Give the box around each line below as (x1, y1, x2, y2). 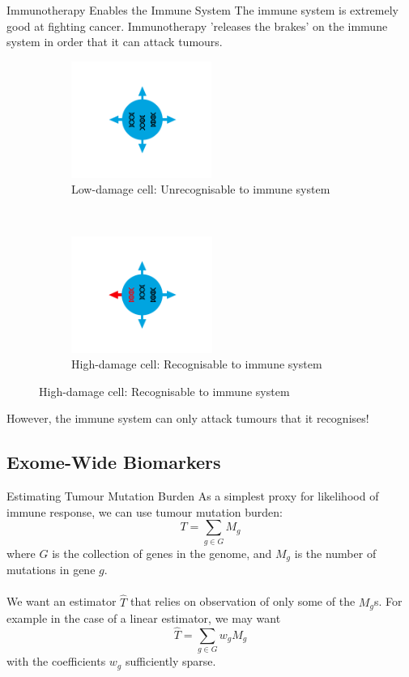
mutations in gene (6, 561, 96, 578)
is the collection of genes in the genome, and (52, 544, 272, 561)
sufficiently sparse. (125, 653, 216, 670)
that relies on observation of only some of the (130, 593, 356, 610)
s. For (373, 593, 403, 610)
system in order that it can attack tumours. (6, 33, 223, 50)
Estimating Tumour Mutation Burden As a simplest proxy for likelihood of (6, 488, 379, 505)
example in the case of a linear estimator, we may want (6, 609, 281, 626)
